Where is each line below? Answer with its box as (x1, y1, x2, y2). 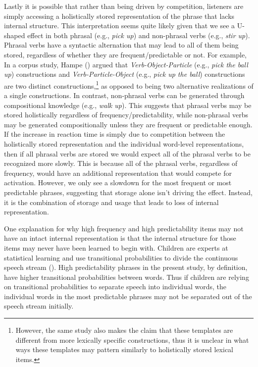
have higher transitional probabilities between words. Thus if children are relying (4, 271, 249, 282)
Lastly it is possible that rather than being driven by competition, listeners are (4, 1, 244, 11)
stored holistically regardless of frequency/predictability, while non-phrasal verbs (4, 109, 249, 120)
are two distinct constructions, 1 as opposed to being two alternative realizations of (4, 79, 254, 91)
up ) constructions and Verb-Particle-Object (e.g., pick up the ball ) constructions (4, 69, 245, 79)
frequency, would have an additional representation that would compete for (4, 167, 232, 178)
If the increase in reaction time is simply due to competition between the (4, 129, 225, 139)
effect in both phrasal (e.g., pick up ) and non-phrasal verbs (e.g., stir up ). (27, 30, 250, 40)
